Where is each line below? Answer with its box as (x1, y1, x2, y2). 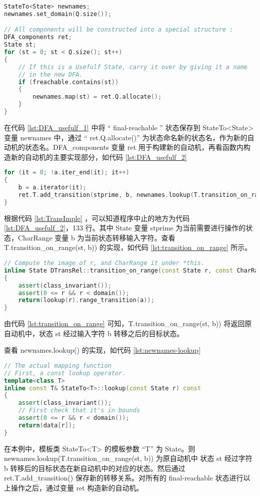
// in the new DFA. (18, 71, 83, 78)
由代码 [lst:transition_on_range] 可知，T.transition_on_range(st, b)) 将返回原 (4, 318, 252, 329)
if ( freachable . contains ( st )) (18, 78, 119, 86)
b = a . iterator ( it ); (18, 184, 86, 191)
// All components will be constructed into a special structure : (4, 26, 233, 34)
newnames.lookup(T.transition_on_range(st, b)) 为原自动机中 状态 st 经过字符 (4, 453, 252, 463)
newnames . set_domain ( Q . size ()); (4, 10, 111, 18)
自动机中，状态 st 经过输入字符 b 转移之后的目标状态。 (4, 328, 184, 338)
